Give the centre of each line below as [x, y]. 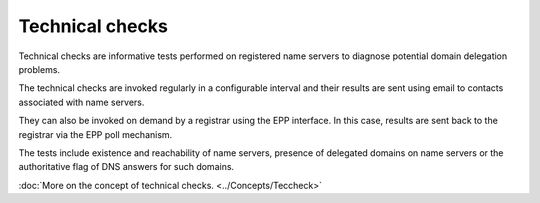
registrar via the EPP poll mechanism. [95, 134]
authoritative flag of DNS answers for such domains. [126, 167]
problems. [39, 69]
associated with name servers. [81, 102]
